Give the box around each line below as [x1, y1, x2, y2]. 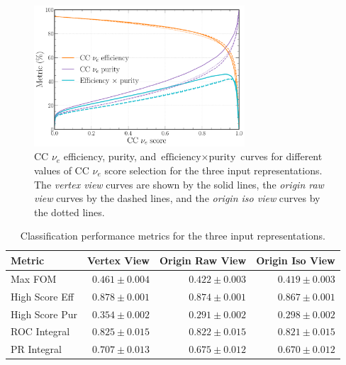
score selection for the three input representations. [104, 163, 323, 178]
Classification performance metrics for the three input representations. [20, 228, 325, 243]
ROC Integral [11, 324, 70, 339]
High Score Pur [11, 306, 78, 321]
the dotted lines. [34, 204, 105, 219]
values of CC [34, 163, 89, 178]
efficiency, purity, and [63, 149, 157, 164]
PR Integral [11, 342, 62, 356]
